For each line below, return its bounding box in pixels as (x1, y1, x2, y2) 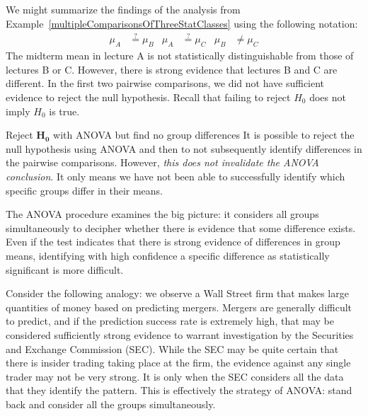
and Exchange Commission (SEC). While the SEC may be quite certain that (6, 341, 339, 356)
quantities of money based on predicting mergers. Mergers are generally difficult (6, 299, 352, 314)
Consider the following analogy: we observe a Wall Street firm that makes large (6, 286, 349, 301)
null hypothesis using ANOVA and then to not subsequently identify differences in (6, 141, 362, 156)
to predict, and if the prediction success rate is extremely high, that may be (6, 313, 335, 328)
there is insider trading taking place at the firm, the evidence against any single (6, 355, 351, 370)
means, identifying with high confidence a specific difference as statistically (6, 248, 330, 262)
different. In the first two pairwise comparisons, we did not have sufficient (6, 76, 325, 91)
